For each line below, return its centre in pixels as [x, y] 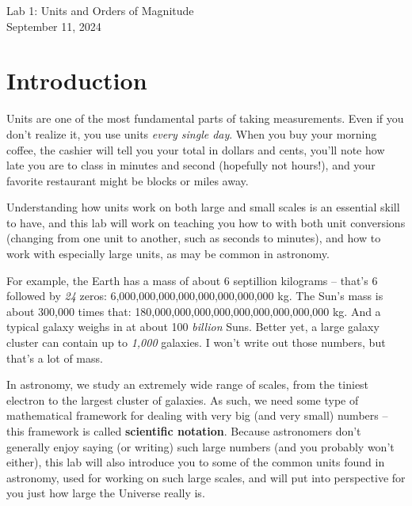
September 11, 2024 [54, 26]
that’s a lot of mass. [55, 358]
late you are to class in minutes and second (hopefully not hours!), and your [191, 165]
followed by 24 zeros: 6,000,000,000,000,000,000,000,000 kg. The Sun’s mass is [195, 296]
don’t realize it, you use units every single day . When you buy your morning [192, 133]
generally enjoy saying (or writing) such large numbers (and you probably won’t [200, 446]
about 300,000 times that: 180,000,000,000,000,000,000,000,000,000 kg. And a [194, 311]
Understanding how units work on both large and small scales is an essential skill [203, 207]
